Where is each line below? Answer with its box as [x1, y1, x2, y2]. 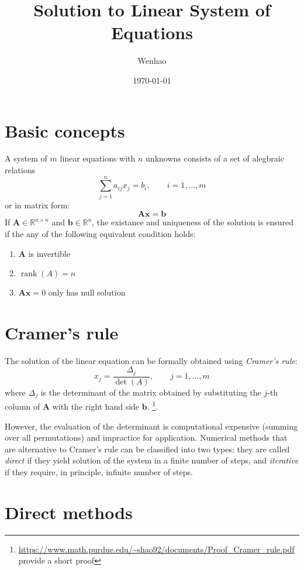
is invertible [28, 247, 70, 259]
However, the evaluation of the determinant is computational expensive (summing [5, 420, 298, 432]
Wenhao [137, 54, 167, 67]
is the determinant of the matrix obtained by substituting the [40, 386, 261, 398]
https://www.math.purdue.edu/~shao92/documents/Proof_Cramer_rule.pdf [18, 542, 295, 555]
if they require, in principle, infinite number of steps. [5, 466, 193, 478]
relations [5, 164, 36, 176]
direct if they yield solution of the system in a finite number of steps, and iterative [5, 454, 299, 466]
